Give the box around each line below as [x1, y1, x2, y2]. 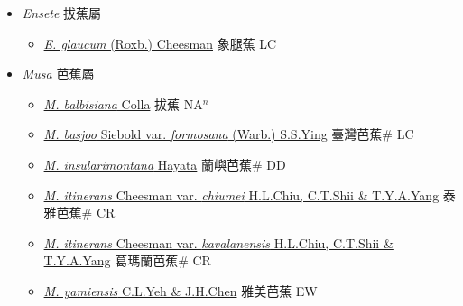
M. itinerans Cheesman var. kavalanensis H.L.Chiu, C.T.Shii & [43, 233, 394, 252]
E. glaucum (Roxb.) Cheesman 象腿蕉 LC [43, 33, 277, 52]
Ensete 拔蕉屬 [22, 4, 102, 22]
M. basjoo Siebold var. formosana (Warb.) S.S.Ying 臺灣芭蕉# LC [43, 125, 414, 144]
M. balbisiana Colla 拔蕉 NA [43, 94, 203, 113]
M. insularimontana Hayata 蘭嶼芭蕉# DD [43, 154, 286, 173]
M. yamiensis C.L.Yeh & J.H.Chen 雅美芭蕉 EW [43, 281, 318, 300]
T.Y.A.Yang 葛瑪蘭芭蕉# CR [43, 251, 211, 270]
